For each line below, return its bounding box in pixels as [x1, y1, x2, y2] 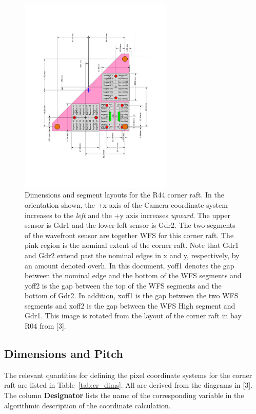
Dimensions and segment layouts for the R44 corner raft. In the [25, 189, 224, 200]
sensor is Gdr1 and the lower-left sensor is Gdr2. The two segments [25, 220, 235, 230]
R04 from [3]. [25, 320, 66, 331]
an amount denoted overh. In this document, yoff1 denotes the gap [25, 260, 234, 271]
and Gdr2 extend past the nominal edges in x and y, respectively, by [25, 249, 240, 260]
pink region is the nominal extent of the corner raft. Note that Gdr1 [25, 240, 239, 250]
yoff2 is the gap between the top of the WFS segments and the [25, 280, 222, 291]
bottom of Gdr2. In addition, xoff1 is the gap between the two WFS [25, 290, 239, 301]
